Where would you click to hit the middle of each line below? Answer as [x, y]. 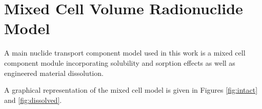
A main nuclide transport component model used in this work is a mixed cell [125, 53]
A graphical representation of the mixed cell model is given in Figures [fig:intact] [131, 90]
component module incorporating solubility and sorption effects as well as [120, 62]
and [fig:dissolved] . [33, 100]
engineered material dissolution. [54, 73]
